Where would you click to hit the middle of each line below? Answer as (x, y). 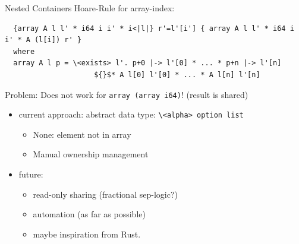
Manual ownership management (91, 154)
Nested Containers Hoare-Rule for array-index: (90, 8)
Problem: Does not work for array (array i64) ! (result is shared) (127, 94)
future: (31, 174)
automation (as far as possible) (89, 214)
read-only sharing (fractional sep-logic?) (105, 194)
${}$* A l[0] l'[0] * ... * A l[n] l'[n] (177, 75)
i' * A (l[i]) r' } (43, 40)
